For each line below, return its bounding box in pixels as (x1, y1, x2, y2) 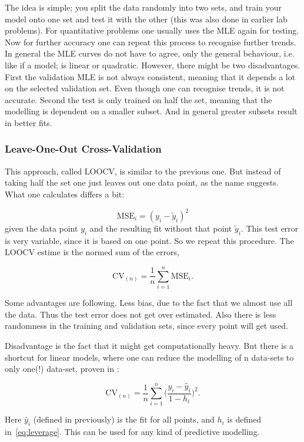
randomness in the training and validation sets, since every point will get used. (5, 319, 289, 332)
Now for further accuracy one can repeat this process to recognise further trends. (5, 35, 296, 48)
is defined (227, 413, 261, 425)
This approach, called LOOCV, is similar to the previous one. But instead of (5, 164, 281, 177)
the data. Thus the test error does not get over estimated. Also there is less (5, 308, 276, 320)
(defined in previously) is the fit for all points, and (33, 413, 215, 425)
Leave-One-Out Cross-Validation (5, 141, 162, 156)
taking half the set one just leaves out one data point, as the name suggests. (5, 176, 279, 189)
